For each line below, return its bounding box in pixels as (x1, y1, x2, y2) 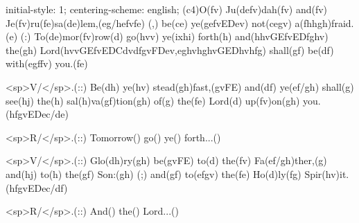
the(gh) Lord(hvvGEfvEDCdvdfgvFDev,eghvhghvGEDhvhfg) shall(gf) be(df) (6, 42, 334, 57)
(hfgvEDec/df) (6, 180, 68, 195)
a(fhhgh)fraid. (295, 15, 354, 30)
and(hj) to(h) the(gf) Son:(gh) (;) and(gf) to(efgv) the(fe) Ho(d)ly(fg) (6, 166, 301, 181)
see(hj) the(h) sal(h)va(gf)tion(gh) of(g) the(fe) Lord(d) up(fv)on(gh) (6, 93, 300, 107)
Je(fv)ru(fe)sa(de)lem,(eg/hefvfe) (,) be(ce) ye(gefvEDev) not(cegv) (6, 15, 292, 30)
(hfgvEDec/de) (6, 107, 69, 121)
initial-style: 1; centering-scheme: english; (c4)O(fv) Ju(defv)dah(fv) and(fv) (6, 2, 328, 16)
